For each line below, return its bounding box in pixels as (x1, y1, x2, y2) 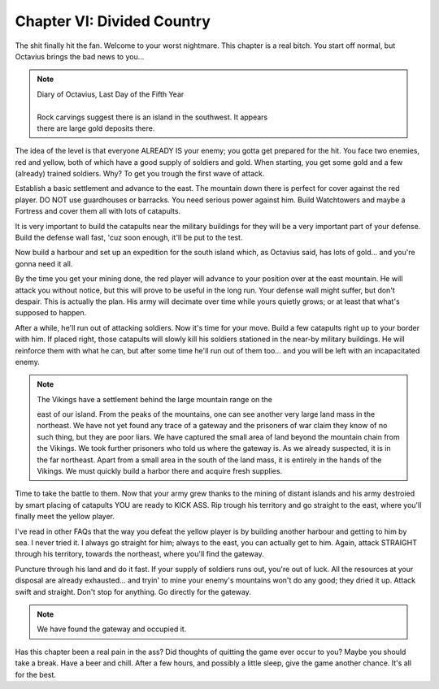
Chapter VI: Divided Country (15, 12, 211, 30)
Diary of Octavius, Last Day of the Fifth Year (37, 89, 185, 99)
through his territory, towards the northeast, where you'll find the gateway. (15, 549, 264, 559)
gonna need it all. (15, 258, 73, 268)
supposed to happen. (15, 308, 87, 318)
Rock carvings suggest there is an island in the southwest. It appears (37, 112, 268, 122)
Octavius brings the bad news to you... (15, 51, 145, 61)
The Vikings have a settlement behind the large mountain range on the (37, 394, 272, 404)
